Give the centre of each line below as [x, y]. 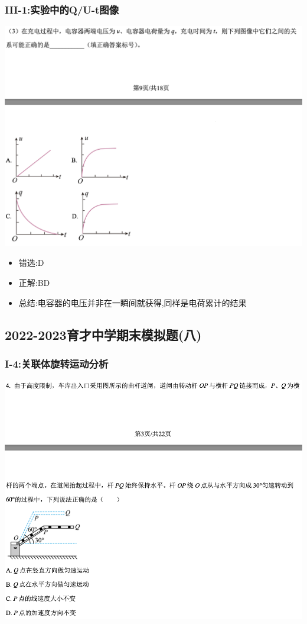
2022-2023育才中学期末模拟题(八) [103, 334]
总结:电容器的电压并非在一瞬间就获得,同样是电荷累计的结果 [133, 302]
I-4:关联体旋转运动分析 [57, 363]
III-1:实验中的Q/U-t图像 [62, 9]
